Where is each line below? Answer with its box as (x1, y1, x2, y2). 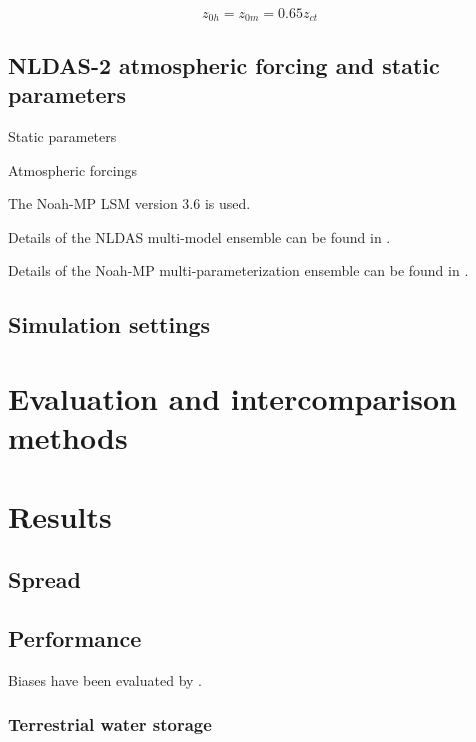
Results (8, 495, 112, 536)
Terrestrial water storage (8, 712, 212, 737)
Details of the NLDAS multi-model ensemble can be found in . (8, 226, 391, 247)
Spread (8, 564, 82, 595)
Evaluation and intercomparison (8, 377, 457, 418)
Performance (8, 622, 142, 653)
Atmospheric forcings (8, 159, 137, 180)
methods (8, 417, 128, 458)
